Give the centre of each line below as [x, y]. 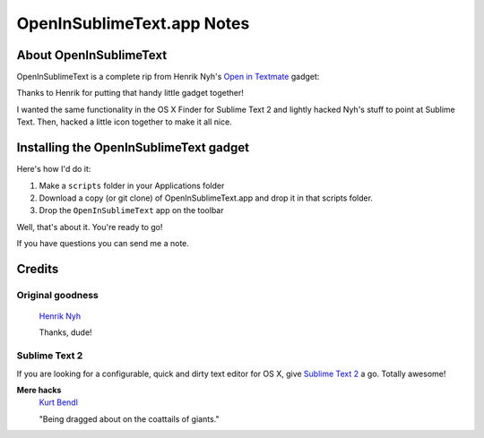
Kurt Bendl [58, 402]
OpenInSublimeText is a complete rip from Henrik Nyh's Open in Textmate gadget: [168, 77]
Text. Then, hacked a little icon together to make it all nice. [124, 122]
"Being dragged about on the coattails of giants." [129, 419]
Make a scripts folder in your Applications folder [132, 185]
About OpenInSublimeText [92, 55]
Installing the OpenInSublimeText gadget [133, 148]
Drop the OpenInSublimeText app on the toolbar [131, 210]
